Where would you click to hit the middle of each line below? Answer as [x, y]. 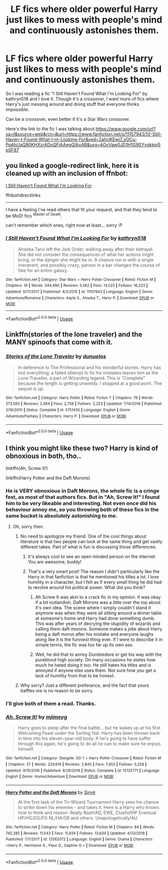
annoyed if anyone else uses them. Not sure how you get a [95, 670]
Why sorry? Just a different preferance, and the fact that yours [84, 685]
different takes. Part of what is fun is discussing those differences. [88, 547]
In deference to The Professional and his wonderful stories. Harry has [89, 367]
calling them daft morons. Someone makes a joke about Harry [99, 629]
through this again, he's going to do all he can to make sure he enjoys [89, 744]
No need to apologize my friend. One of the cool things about [83, 536]
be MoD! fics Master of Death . [34, 215]
